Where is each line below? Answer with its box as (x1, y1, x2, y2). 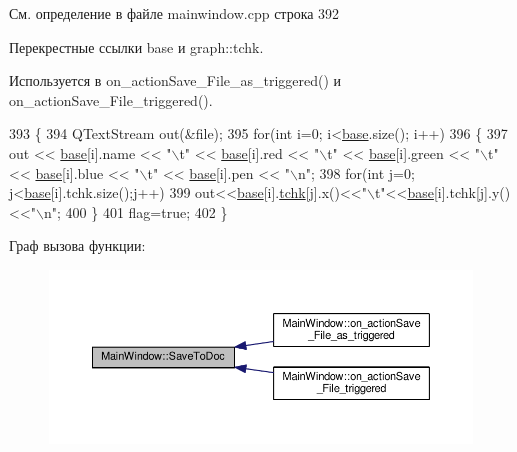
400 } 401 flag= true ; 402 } (65, 201, 228, 222)
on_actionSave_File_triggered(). (9, 89, 213, 110)
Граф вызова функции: (9, 235, 146, 256)
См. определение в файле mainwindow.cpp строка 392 (9, 3, 340, 23)
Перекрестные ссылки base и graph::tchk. (9, 36, 264, 57)
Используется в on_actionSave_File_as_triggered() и (9, 70, 342, 91)
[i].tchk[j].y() (433, 182, 511, 203)
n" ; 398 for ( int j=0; (297, 162, 415, 183)
